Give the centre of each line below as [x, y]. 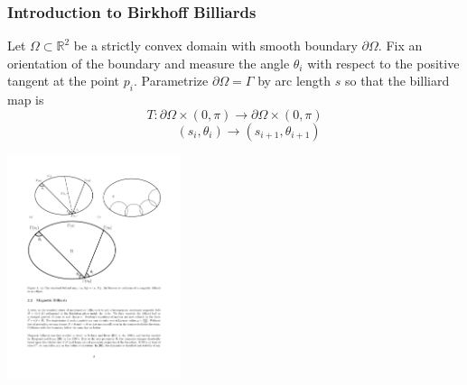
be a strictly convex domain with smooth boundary [215, 46]
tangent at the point [64, 81]
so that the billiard [397, 81]
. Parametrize [171, 81]
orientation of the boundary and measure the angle [149, 63]
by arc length [294, 81]
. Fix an [400, 46]
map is [26, 100]
